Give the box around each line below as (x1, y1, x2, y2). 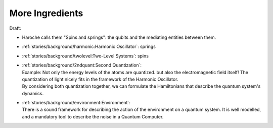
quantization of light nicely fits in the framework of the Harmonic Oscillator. (22, 76, 178, 82)
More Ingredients (9, 8, 83, 19)
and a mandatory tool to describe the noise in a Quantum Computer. (22, 113, 164, 119)
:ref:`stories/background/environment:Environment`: (22, 100, 131, 106)
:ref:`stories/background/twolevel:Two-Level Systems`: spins (22, 53, 149, 59)
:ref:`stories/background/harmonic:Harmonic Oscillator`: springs (22, 43, 156, 50)
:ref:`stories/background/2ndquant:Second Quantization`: (22, 62, 142, 68)
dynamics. (22, 90, 44, 96)
